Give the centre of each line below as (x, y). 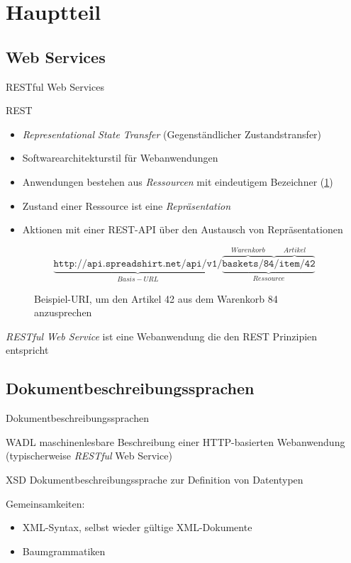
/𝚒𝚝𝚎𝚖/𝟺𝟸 (295, 264)
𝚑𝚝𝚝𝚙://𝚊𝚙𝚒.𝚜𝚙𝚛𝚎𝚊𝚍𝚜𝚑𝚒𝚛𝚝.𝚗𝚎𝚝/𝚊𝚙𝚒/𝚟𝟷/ (138, 264)
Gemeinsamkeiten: (45, 503)
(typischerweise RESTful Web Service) (89, 456)
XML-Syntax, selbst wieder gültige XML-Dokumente (137, 527)
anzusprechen (63, 312)
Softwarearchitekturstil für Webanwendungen (120, 158)
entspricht (27, 350)
